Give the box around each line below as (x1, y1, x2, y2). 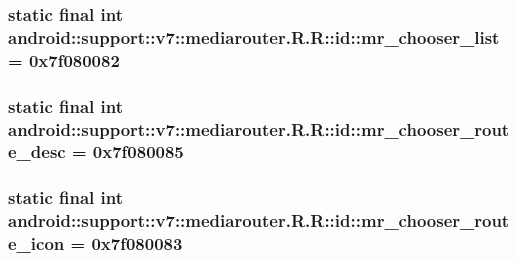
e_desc (8, 139, 66, 164)
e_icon (8, 231, 65, 256)
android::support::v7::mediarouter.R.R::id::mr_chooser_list (8, 24, 500, 49)
